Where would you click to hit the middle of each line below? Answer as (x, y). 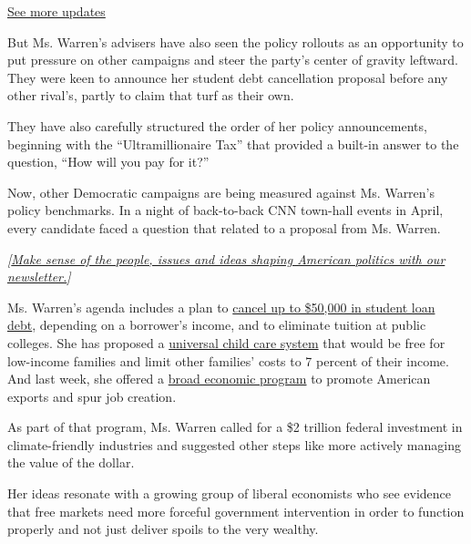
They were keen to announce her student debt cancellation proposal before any (228, 77)
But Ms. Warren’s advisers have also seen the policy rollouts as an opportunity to (235, 41)
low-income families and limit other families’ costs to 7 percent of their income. (228, 360)
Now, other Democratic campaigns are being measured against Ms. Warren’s (221, 192)
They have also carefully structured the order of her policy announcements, (217, 125)
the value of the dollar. (71, 462)
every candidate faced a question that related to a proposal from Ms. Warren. (224, 227)
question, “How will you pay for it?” (108, 162)
